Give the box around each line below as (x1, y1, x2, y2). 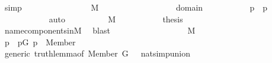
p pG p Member (4, 35, 76, 48)
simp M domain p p (4, 1, 268, 13)
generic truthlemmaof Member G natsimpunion (4, 47, 190, 59)
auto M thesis (49, 12, 183, 25)
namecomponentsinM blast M (4, 24, 196, 37)
